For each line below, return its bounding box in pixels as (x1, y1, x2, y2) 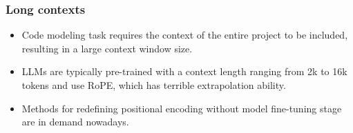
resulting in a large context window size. (21, 41, 193, 55)
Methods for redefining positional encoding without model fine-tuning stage (21, 101, 342, 115)
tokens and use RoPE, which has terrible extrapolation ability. (21, 78, 286, 92)
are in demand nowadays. (21, 114, 129, 129)
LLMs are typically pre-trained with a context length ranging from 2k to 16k (21, 64, 347, 79)
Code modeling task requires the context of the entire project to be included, (21, 28, 348, 42)
